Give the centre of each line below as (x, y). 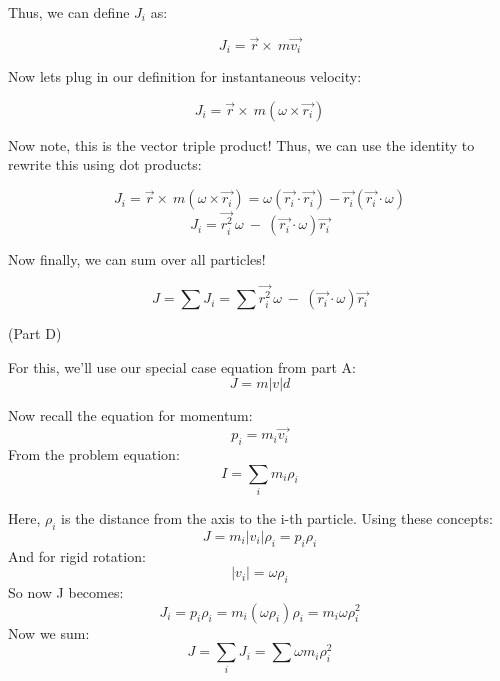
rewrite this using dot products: (105, 164)
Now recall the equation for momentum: (130, 415)
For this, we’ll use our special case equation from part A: (182, 366)
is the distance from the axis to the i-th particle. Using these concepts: (277, 517)
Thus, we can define (69, 12)
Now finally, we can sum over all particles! (137, 259)
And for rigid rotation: (77, 555)
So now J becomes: (66, 591)
